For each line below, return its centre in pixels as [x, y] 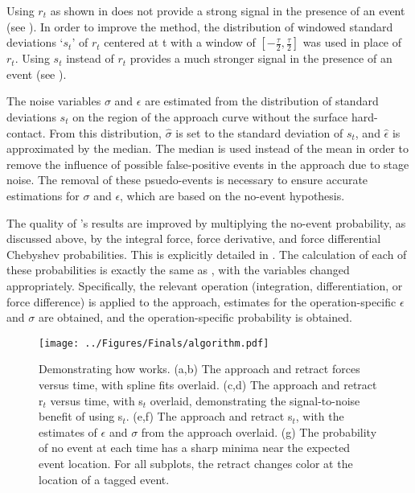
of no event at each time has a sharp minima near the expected [195, 448]
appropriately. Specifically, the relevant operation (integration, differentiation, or [205, 285]
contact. [26, 132]
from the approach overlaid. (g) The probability [259, 431]
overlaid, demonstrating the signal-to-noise [255, 400]
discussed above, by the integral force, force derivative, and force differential [194, 238]
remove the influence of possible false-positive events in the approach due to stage [208, 164]
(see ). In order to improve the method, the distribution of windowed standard [200, 26]
